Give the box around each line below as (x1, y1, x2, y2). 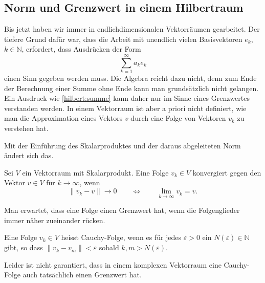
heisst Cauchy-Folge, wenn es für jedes (61, 232, 182, 243)
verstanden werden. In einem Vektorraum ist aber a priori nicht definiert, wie (4, 102, 247, 113)
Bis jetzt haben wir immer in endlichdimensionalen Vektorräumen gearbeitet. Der (4, 24, 260, 34)
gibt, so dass (4, 242, 43, 253)
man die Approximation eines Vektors (4, 113, 123, 123)
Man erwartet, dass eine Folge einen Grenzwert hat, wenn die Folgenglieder (4, 205, 240, 215)
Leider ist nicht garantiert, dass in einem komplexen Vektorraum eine (4, 259, 222, 270)
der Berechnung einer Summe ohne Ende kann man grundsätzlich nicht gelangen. (4, 82, 259, 93)
